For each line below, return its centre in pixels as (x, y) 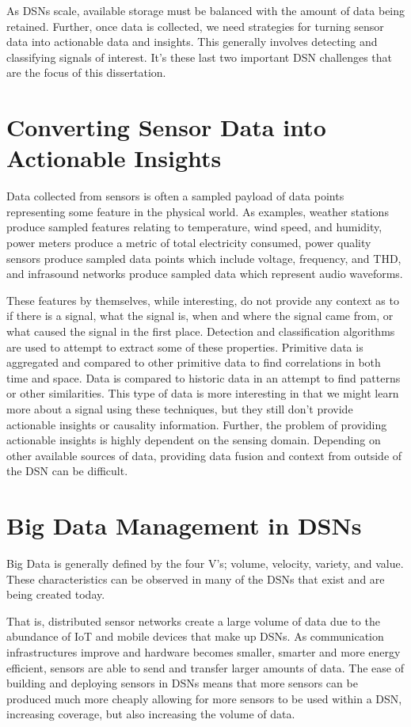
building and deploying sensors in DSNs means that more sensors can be (182, 683)
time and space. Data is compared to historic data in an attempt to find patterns (204, 377)
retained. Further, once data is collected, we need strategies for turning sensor (195, 26)
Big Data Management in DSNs (184, 525)
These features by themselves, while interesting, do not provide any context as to (203, 300)
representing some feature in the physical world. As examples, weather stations (198, 211)
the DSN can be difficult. (67, 471)
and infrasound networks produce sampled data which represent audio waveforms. (205, 274)
